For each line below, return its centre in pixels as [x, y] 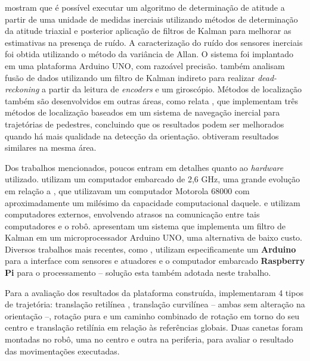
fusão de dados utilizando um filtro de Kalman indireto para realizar [130, 77]
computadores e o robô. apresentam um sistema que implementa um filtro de [145, 225]
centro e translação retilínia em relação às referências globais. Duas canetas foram [154, 327]
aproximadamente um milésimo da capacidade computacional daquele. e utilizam [153, 202]
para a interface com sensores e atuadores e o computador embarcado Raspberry [155, 261]
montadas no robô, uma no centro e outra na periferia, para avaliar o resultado [149, 339]
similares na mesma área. [51, 147]
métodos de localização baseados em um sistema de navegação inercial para [142, 112]
